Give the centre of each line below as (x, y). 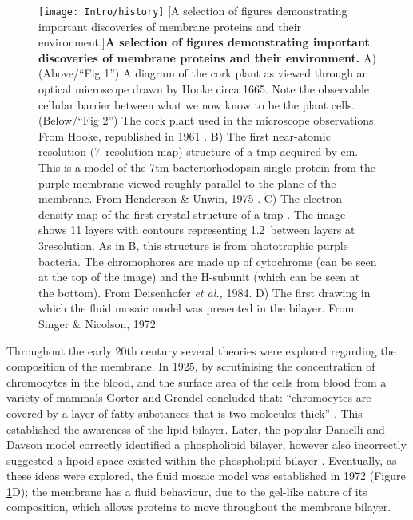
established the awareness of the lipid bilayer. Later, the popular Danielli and (196, 429)
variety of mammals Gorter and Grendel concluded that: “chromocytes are (189, 397)
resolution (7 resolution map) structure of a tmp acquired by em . (199, 151)
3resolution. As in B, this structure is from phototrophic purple (193, 245)
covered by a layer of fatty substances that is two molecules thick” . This (185, 413)
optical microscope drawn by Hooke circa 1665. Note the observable (204, 89)
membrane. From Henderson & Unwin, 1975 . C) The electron (190, 198)
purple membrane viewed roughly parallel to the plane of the (187, 183)
